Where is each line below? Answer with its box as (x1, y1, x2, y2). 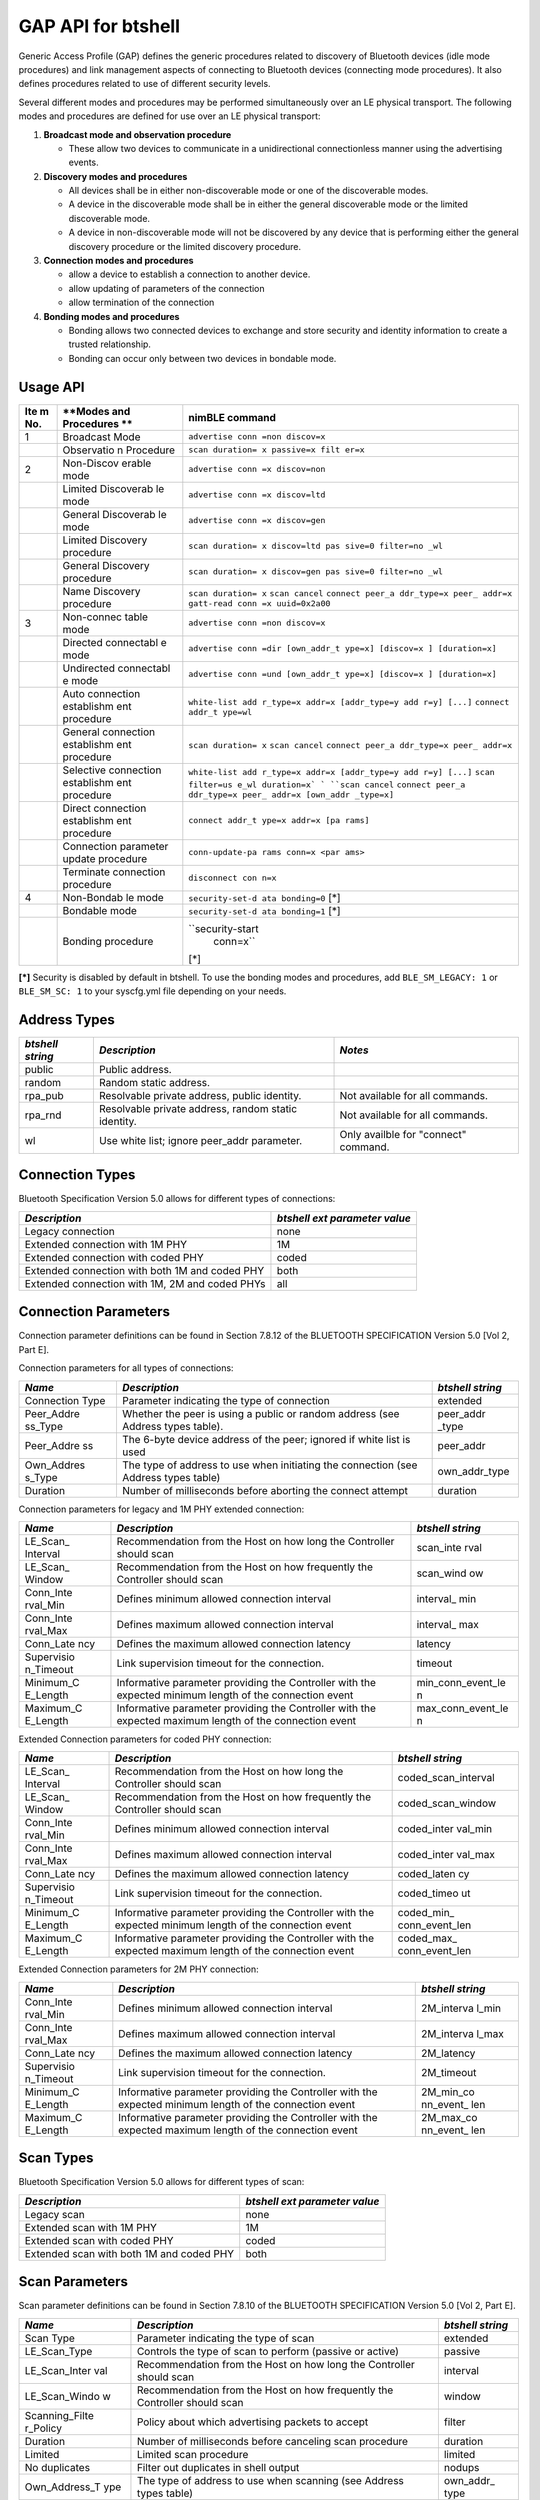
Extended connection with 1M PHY (24, 1237, 188, 1251)
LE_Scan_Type (24, 2344, 93, 2358)
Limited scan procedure (136, 2447, 249, 2461)
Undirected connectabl (62, 661, 171, 675)
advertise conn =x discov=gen (188, 515, 326, 526)
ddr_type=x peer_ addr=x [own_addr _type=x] (188, 790, 395, 800)
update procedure (62, 851, 148, 865)
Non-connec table (62, 610, 149, 624)
